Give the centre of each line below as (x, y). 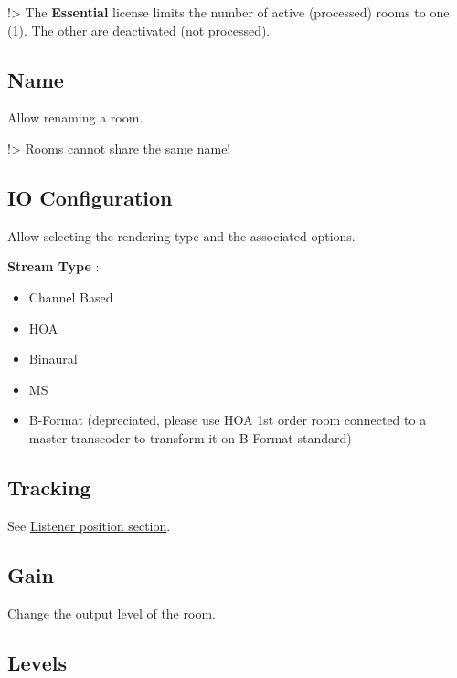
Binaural (53, 359)
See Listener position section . (89, 525)
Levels (37, 662)
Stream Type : (53, 266)
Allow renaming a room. (75, 117)
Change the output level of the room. (112, 613)
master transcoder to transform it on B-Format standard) (190, 437)
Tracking (49, 487)
